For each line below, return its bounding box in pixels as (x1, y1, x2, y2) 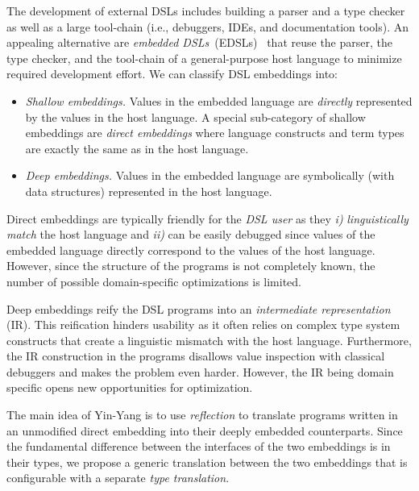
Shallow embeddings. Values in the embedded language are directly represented (25, 92, 413, 109)
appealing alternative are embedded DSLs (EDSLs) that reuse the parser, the (6, 34, 392, 51)
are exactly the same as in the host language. (25, 139, 249, 156)
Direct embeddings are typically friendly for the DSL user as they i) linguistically (6, 210, 409, 227)
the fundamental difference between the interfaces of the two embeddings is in (6, 438, 391, 455)
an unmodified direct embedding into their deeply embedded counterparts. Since (6, 422, 403, 439)
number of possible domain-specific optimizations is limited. (6, 273, 301, 289)
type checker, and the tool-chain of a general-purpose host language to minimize (6, 49, 402, 66)
